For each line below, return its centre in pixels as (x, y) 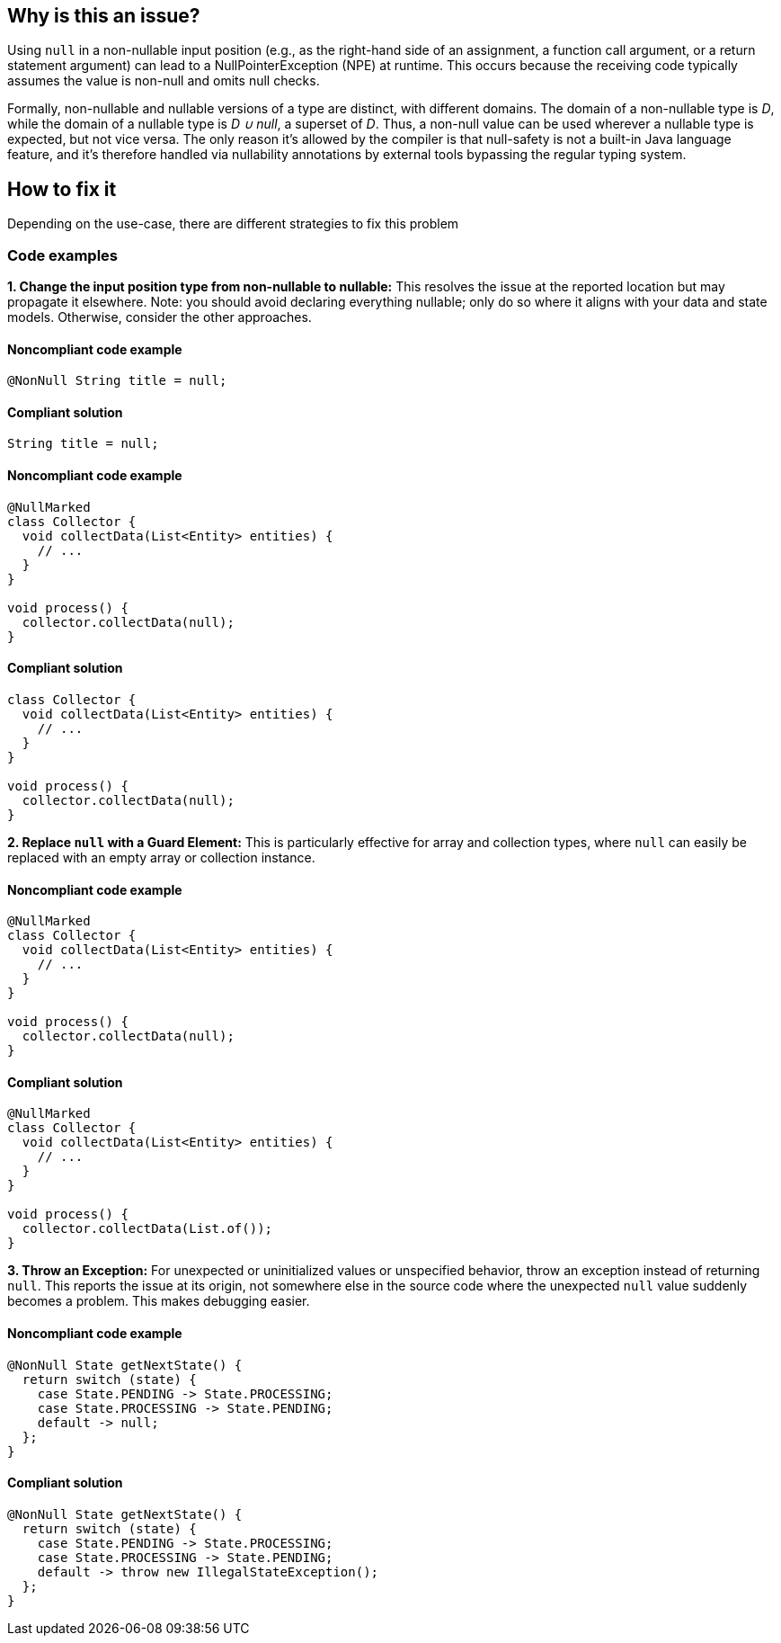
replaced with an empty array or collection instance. (161, 857)
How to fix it (62, 189)
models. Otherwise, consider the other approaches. (160, 317)
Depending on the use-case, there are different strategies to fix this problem (233, 224)
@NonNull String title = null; (117, 381)
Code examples (63, 255)
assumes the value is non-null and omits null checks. (164, 81)
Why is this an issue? (104, 16)
